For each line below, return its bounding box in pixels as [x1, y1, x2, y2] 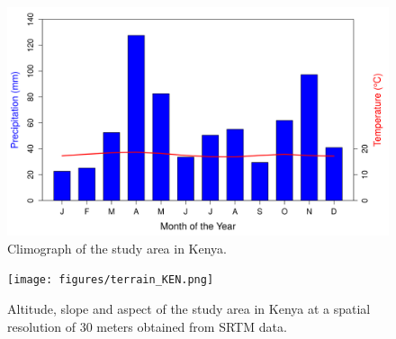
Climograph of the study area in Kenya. [7, 238, 228, 257]
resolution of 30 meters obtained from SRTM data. [7, 317, 287, 335]
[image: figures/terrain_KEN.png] [7, 273, 214, 287]
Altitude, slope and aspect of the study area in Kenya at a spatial [7, 299, 371, 318]
